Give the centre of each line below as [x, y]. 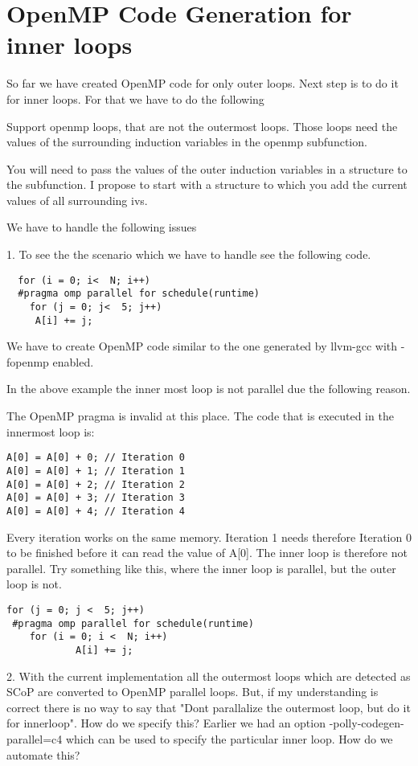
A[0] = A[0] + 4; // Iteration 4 [96, 511]
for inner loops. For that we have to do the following [135, 98]
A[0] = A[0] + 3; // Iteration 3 [96, 498]
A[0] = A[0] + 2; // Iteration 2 [96, 484]
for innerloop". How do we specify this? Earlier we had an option [166, 723]
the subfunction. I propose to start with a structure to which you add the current [207, 184]
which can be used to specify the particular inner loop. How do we [229, 738]
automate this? [43, 754]
